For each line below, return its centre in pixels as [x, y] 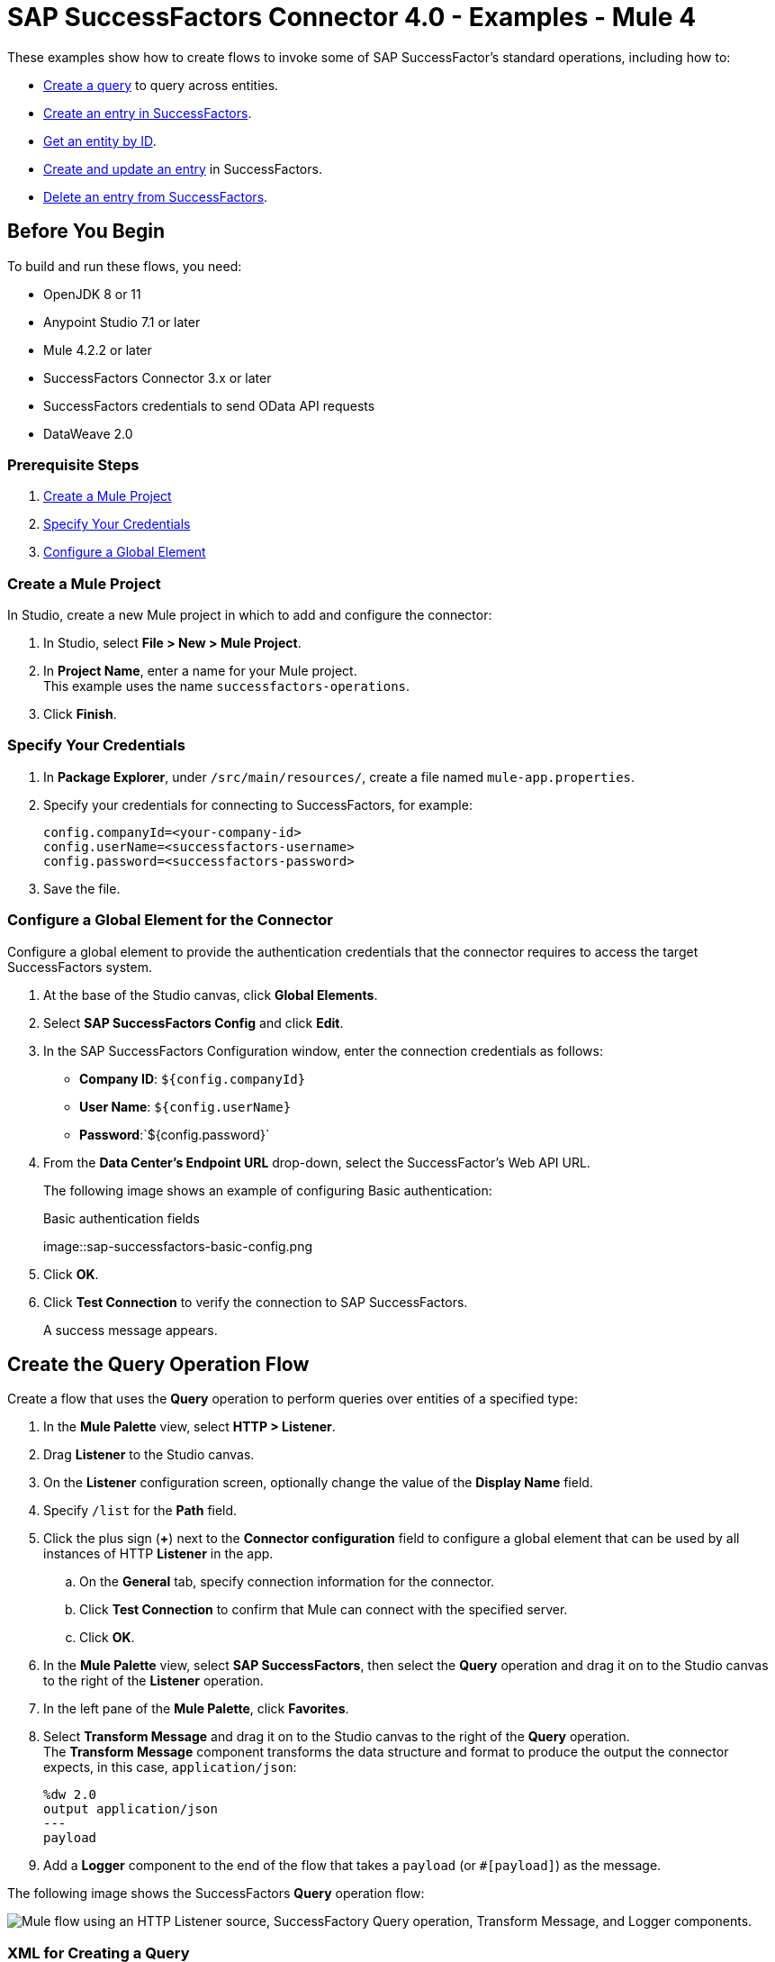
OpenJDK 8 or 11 [92, 294]
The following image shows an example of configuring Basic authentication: [268, 1190]
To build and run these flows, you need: [125, 266]
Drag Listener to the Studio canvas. [149, 1455]
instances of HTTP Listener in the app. [158, 1554]
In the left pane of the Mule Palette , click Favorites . [196, 1709]
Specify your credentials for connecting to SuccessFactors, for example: [258, 804]
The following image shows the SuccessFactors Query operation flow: [216, 1894]
